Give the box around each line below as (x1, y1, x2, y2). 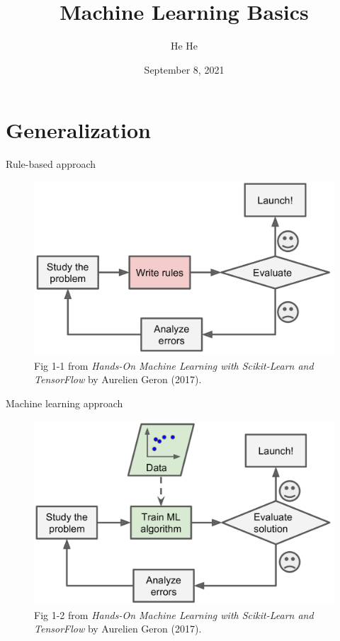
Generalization (6, 115, 151, 144)
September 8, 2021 (144, 62, 225, 76)
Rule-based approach (6, 157, 96, 171)
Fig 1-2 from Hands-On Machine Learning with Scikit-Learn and (34, 607, 314, 622)
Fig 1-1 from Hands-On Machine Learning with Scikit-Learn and (34, 358, 314, 373)
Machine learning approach (6, 395, 123, 410)
